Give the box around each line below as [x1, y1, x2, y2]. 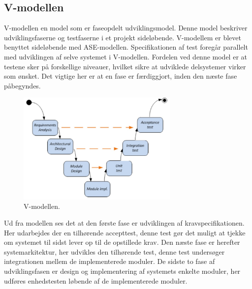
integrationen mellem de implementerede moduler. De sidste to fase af [4, 256, 215, 266]
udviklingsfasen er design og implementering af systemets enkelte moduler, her [4, 265, 241, 276]
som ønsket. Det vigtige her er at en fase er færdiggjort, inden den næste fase [4, 71, 237, 81]
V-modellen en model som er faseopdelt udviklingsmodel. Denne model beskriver [4, 23, 248, 33]
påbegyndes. [4, 80, 41, 90]
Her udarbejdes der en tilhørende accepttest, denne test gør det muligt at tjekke [4, 227, 246, 237]
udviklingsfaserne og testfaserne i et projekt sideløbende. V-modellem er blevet [4, 32, 241, 42]
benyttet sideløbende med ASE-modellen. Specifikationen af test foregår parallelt [4, 42, 248, 52]
